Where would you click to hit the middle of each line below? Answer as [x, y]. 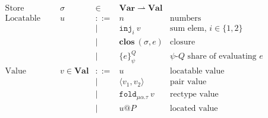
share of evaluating [222, 57]
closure [183, 42]
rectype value [194, 95]
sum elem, [188, 29]
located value [194, 108]
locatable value [197, 71]
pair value [188, 82]
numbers [186, 19]
